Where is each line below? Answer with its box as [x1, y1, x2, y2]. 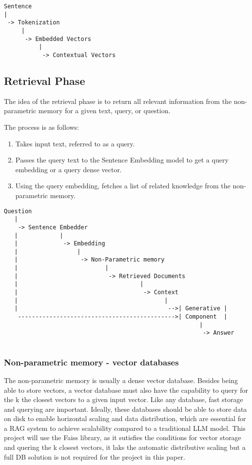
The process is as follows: [4, 121, 79, 132]
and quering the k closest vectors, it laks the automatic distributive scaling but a [4, 442, 246, 452]
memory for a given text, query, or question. [38, 105, 171, 116]
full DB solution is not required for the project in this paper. [4, 451, 185, 462]
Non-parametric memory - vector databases [4, 356, 179, 368]
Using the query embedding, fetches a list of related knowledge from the [15, 181, 231, 191]
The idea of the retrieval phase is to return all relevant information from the [4, 96, 232, 106]
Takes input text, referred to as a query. [15, 138, 135, 148]
